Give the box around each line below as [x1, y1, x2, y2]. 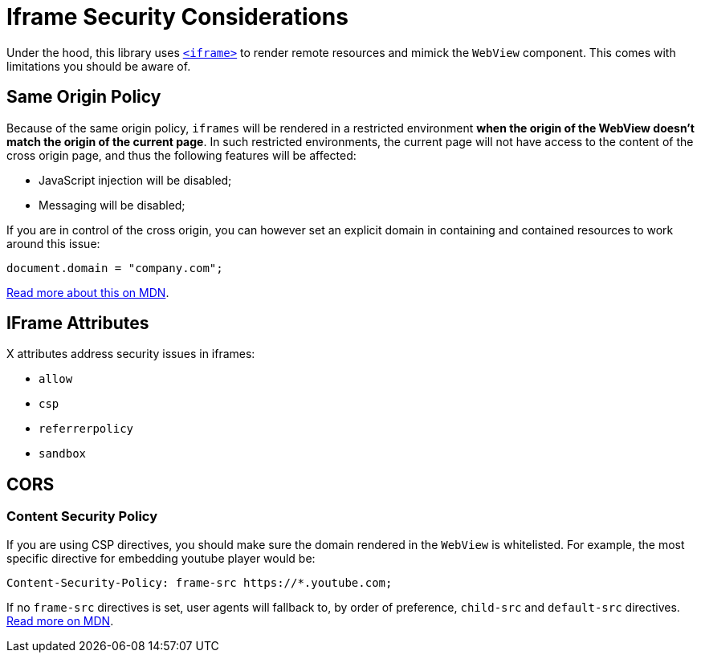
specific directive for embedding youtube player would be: [6, 551, 316, 565]
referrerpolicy [39, 422, 134, 436]
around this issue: [6, 236, 100, 250]
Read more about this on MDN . [6, 285, 169, 299]
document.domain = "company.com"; [6, 261, 223, 275]
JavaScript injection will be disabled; [39, 173, 232, 187]
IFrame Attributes [6, 313, 149, 334]
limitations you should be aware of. [6, 59, 191, 73]
